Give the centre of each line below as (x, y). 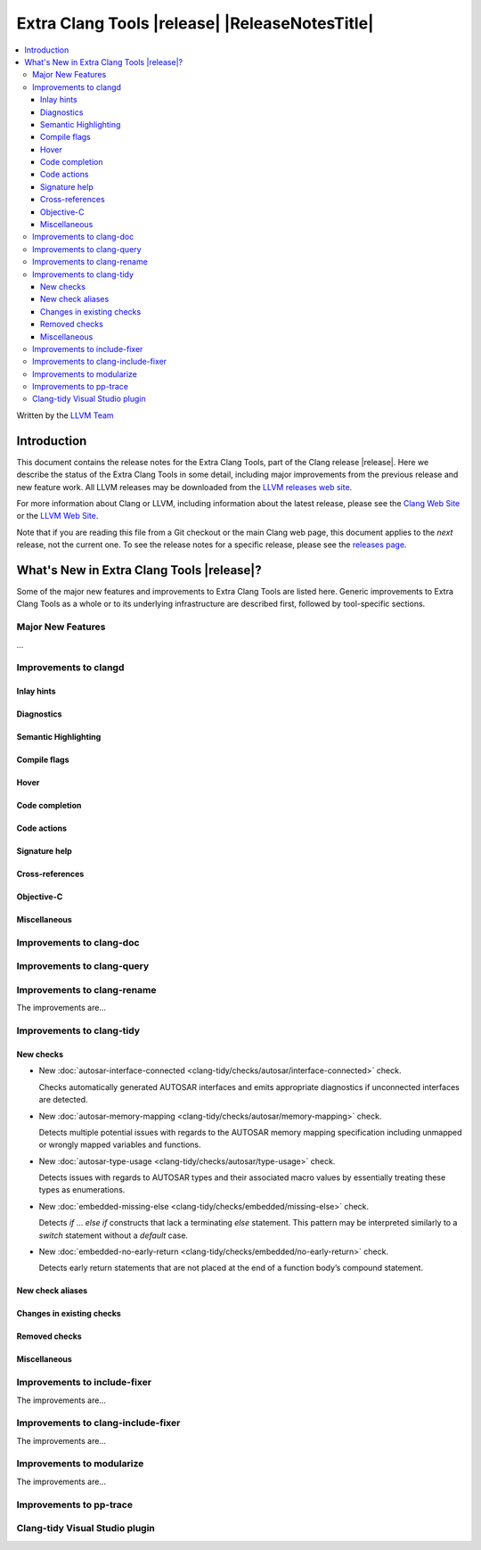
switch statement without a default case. (114, 1235)
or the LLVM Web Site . (57, 516)
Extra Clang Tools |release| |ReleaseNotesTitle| (195, 23)
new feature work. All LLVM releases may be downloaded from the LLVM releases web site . (184, 487)
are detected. (63, 1100)
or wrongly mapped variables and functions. (120, 1144)
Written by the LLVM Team (65, 415)
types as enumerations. (82, 1190)
